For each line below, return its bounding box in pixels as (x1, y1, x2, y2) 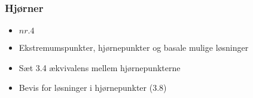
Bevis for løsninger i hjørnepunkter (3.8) (19, 81, 167, 94)
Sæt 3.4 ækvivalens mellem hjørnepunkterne (19, 61, 181, 73)
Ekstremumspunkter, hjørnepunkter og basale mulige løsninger (19, 41, 249, 54)
